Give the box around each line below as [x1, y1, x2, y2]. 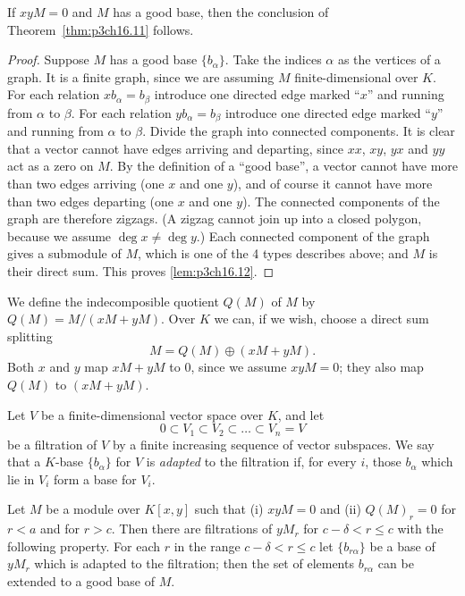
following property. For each [7, 536, 161, 555]
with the [397, 519, 444, 538]
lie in [7, 469, 35, 488]
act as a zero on [7, 156, 94, 175]
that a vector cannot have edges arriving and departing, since [7, 139, 343, 157]
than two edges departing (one [7, 191, 174, 210]
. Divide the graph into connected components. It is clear [142, 122, 455, 140]
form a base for [54, 469, 137, 488]
